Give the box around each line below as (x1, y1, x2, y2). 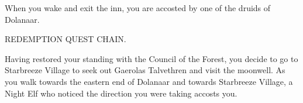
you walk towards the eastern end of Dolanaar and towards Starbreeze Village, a (5, 75, 293, 87)
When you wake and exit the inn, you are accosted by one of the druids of (5, 2, 271, 13)
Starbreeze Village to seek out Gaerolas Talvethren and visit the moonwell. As (5, 64, 285, 76)
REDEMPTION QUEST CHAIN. (5, 33, 126, 45)
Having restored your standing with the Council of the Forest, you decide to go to (5, 52, 298, 64)
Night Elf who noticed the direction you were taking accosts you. (5, 87, 237, 99)
